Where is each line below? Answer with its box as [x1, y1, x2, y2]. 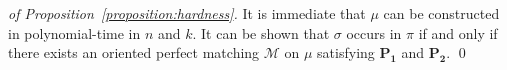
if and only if [418, 22, 498, 43]
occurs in [346, 22, 402, 43]
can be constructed [383, 3, 500, 23]
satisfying [317, 42, 375, 63]
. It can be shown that [192, 22, 330, 43]
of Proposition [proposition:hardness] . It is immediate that [8, 3, 366, 23]
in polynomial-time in [8, 22, 141, 43]
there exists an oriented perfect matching [8, 42, 260, 63]
